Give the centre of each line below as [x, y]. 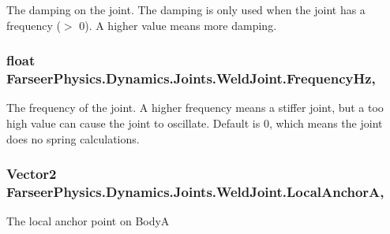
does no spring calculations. [73, 138]
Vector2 [32, 174]
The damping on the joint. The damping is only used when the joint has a [186, 9]
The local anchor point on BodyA [88, 221]
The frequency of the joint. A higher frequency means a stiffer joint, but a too [195, 108]
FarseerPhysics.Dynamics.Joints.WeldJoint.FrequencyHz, [191, 78]
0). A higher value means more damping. [178, 25]
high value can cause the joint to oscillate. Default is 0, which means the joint [195, 123]
